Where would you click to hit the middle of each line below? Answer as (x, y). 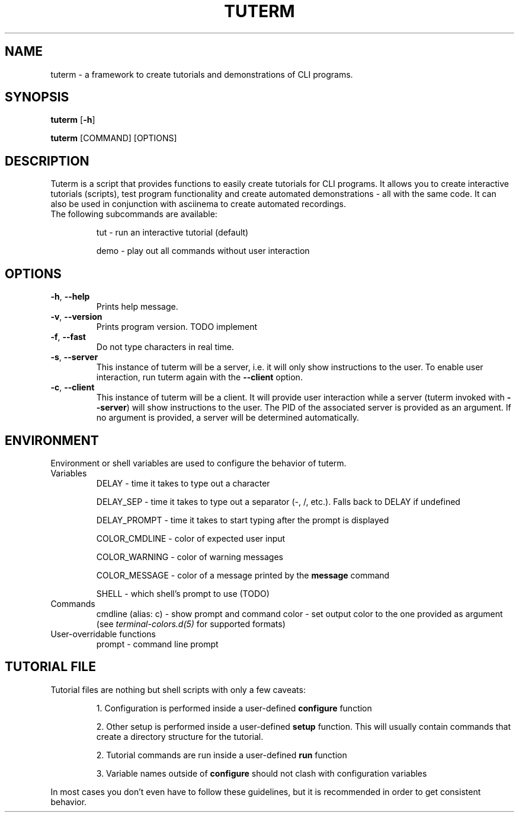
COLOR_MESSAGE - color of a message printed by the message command (243, 575)
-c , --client (73, 387)
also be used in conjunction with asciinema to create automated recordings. (198, 204)
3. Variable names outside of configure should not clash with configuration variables (262, 773)
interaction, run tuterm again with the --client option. (199, 377)
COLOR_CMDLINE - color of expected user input (191, 538)
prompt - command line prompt (157, 644)
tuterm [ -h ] (73, 120)
